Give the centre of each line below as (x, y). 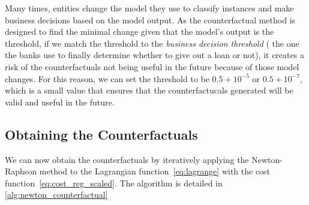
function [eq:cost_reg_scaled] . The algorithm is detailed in (114, 183)
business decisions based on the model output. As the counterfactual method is (150, 19)
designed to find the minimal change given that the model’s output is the (139, 31)
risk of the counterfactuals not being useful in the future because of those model (152, 66)
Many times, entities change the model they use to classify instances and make (149, 8)
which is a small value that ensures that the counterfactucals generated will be (149, 90)
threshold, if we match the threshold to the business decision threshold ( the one (152, 43)
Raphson (21, 171)
